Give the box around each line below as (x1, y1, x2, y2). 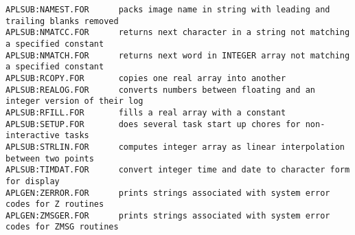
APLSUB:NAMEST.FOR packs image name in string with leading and (5, 5, 330, 14)
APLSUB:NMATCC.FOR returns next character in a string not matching (5, 27, 350, 38)
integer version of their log (5, 96, 144, 107)
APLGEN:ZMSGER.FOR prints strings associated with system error (5, 210, 330, 221)
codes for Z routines (5, 199, 104, 210)
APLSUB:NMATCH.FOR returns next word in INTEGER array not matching (5, 50, 350, 60)
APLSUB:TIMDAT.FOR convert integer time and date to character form (5, 165, 350, 175)
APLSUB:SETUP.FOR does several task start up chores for (5, 119, 301, 129)
